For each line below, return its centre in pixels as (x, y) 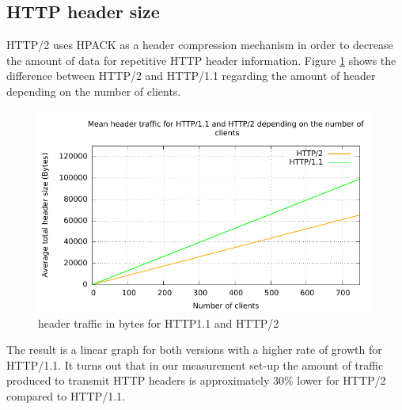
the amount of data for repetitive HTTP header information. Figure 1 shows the (201, 60)
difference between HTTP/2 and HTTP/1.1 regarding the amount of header (191, 76)
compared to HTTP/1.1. (66, 395)
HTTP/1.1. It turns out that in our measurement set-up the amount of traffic (195, 364)
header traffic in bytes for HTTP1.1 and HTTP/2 (159, 323)
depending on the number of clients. (94, 91)
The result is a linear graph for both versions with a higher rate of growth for (194, 349)
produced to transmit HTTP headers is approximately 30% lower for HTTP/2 (196, 380)
